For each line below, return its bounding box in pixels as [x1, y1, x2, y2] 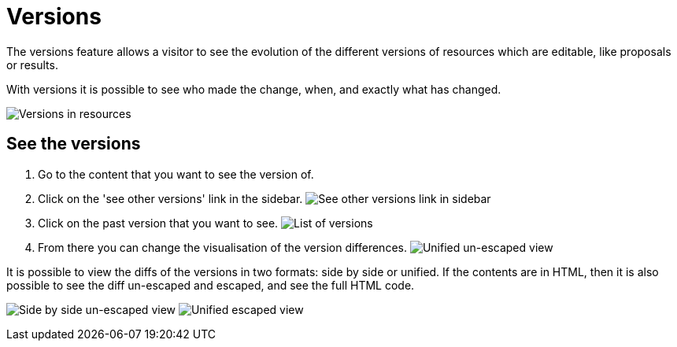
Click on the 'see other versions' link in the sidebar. [38, 191, 303, 205]
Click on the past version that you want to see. [38, 216, 279, 230]
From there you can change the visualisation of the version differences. [38, 240, 407, 254]
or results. [6, 57, 58, 72]
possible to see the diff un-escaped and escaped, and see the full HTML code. [6, 278, 415, 292]
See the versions [6, 134, 141, 154]
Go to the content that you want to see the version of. [38, 167, 314, 181]
